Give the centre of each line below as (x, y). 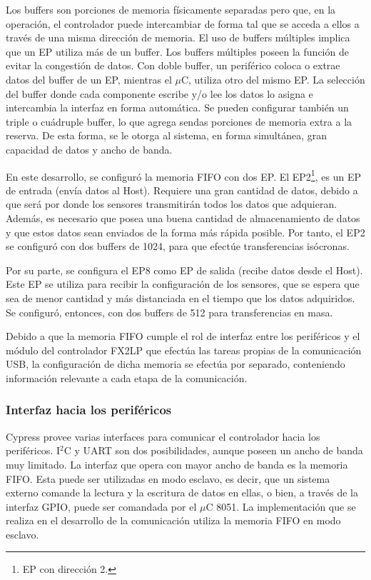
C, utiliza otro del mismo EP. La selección (273, 79)
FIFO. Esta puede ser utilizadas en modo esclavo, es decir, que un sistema (168, 478)
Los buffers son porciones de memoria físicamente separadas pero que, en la (171, 9)
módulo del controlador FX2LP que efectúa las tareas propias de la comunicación (184, 350)
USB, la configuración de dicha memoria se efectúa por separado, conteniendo (176, 364)
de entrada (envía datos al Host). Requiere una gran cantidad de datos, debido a (182, 190)
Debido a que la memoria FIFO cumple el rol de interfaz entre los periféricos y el (183, 336)
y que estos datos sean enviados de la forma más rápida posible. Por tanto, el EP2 (185, 232)
